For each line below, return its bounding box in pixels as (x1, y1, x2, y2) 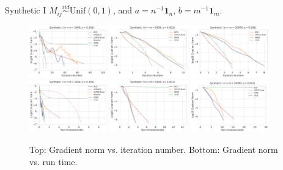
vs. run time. (29, 155, 78, 168)
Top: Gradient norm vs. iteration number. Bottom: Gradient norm (29, 143, 278, 156)
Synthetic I (5, 4, 46, 17)
